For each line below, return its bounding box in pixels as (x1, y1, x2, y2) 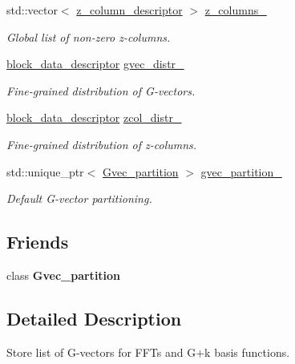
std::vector (6, 2, 58, 18)
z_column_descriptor (76, 2, 183, 18)
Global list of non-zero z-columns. (6, 28, 171, 45)
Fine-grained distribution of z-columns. (6, 135, 197, 152)
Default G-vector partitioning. (6, 190, 152, 207)
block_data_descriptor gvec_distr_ (6, 55, 184, 72)
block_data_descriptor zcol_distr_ (6, 109, 182, 126)
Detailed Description (6, 305, 182, 330)
